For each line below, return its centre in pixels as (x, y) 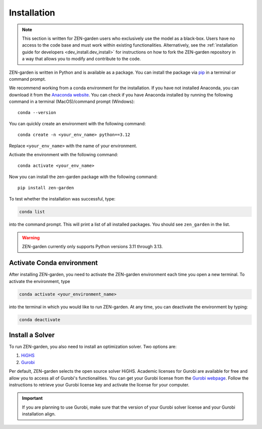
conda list (32, 212)
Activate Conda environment (53, 263)
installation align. (39, 414)
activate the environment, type (40, 281)
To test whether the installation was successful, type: (62, 198)
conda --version (37, 113)
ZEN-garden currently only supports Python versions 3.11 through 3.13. (92, 247)
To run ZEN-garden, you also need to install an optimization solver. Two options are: (93, 346)
